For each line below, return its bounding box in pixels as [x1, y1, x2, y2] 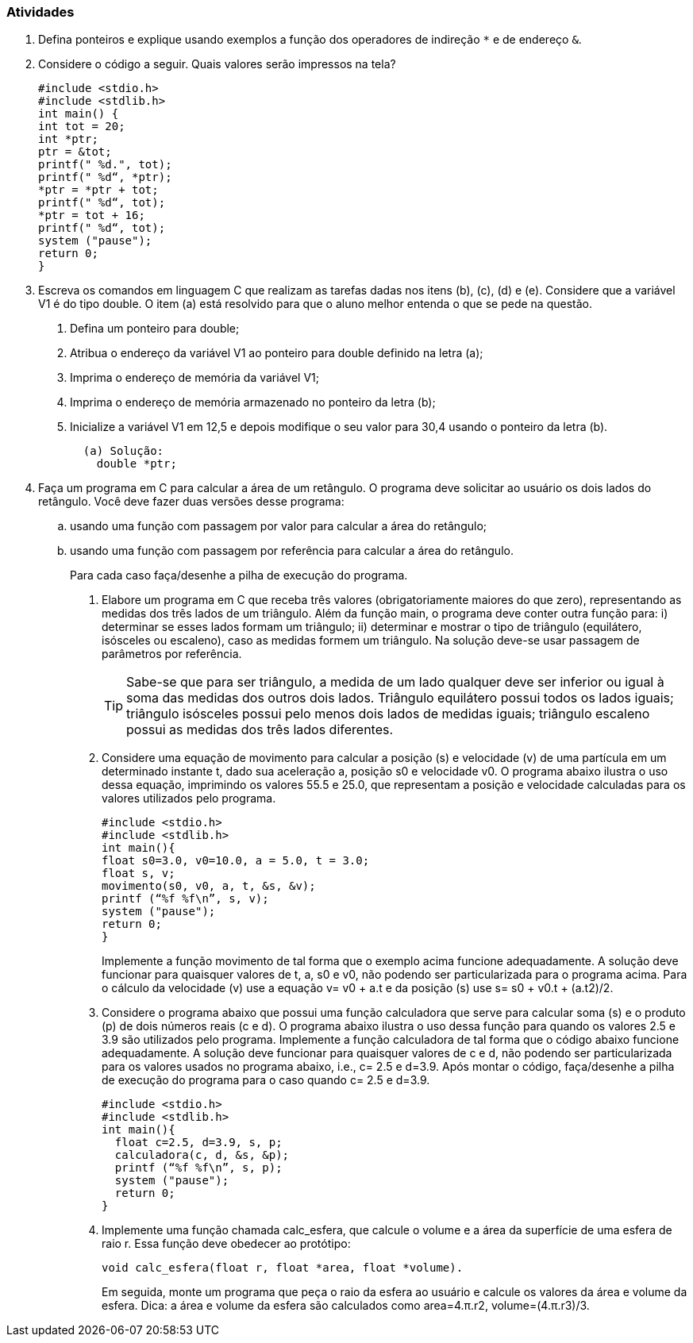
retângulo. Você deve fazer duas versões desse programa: [38, 494, 345, 509]
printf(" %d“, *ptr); [38, 171, 172, 184]
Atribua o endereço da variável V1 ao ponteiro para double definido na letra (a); [70, 346, 483, 360]
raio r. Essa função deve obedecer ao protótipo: [102, 1237, 351, 1251]
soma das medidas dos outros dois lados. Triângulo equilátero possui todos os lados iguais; [126, 690, 674, 706]
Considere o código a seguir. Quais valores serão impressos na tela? [38, 57, 396, 71]
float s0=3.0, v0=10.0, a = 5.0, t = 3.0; [102, 854, 370, 868]
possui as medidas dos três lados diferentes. [126, 722, 394, 738]
